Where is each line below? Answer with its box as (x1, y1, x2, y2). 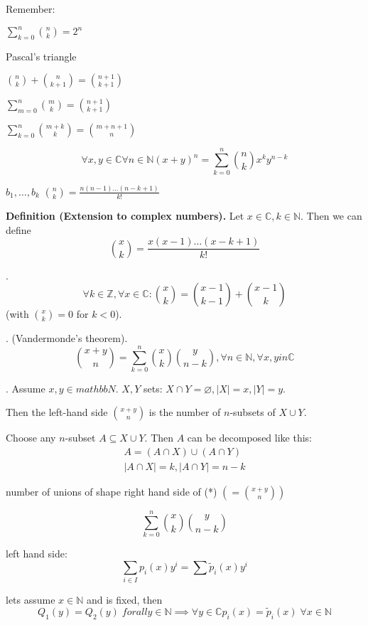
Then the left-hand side (6, 405, 108, 420)
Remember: (6, 1, 55, 16)
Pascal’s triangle (6, 48, 77, 63)
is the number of (148, 405, 221, 420)
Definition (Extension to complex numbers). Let (6, 208, 244, 223)
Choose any (6, 430, 56, 445)
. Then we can (301, 208, 362, 223)
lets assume (6, 592, 55, 607)
